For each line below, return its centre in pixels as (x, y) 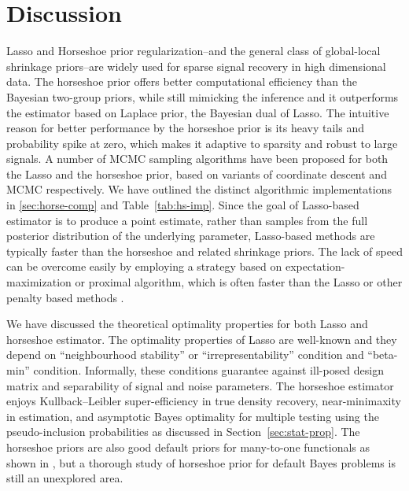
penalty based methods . (65, 297)
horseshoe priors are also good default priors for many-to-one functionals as (188, 447)
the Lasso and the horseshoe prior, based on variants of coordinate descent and (197, 174)
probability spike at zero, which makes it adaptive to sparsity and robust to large (202, 143)
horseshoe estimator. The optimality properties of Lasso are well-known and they (202, 339)
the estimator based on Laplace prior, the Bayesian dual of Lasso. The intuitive (198, 112)
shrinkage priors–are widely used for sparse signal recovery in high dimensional (196, 66)
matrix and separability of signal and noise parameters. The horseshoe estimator (200, 385)
